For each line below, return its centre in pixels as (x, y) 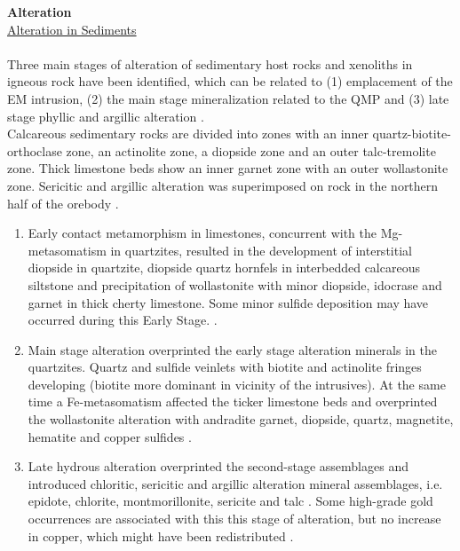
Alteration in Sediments (72, 29)
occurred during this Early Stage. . (123, 320)
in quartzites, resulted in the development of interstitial (261, 250)
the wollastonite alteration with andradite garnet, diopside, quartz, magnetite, (241, 419)
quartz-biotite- (412, 134)
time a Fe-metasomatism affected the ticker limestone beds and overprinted (233, 401)
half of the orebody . (63, 203)
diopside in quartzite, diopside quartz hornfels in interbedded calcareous (224, 268)
